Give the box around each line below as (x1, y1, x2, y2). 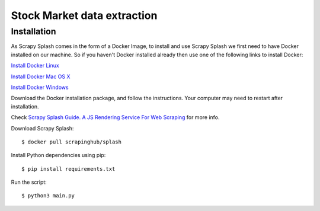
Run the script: (11, 178, 47, 186)
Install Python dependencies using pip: (11, 152, 106, 159)
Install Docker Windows (11, 84, 69, 91)
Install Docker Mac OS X (11, 73, 71, 80)
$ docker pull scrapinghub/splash (21, 138, 121, 145)
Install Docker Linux (11, 62, 59, 69)
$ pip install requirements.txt (21, 165, 116, 172)
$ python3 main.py (21, 193, 75, 199)
